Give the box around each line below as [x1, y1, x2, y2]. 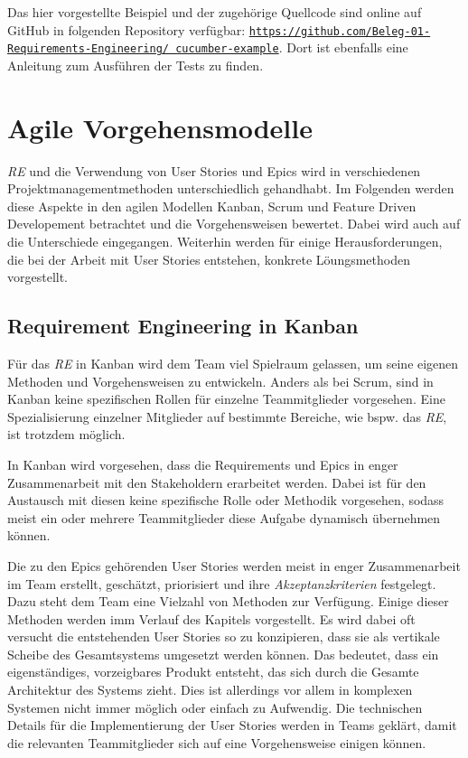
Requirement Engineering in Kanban [7, 312, 359, 340]
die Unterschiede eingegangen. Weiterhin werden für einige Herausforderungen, [7, 232, 443, 250]
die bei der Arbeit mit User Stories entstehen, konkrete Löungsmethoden [7, 249, 410, 268]
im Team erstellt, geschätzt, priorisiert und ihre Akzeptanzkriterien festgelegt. [7, 574, 436, 593]
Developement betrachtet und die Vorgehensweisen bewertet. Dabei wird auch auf [7, 214, 461, 233]
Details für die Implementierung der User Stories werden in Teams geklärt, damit [7, 716, 457, 735]
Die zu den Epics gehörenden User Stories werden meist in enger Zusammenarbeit [7, 556, 461, 575]
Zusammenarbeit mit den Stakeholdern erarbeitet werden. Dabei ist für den [7, 473, 426, 491]
